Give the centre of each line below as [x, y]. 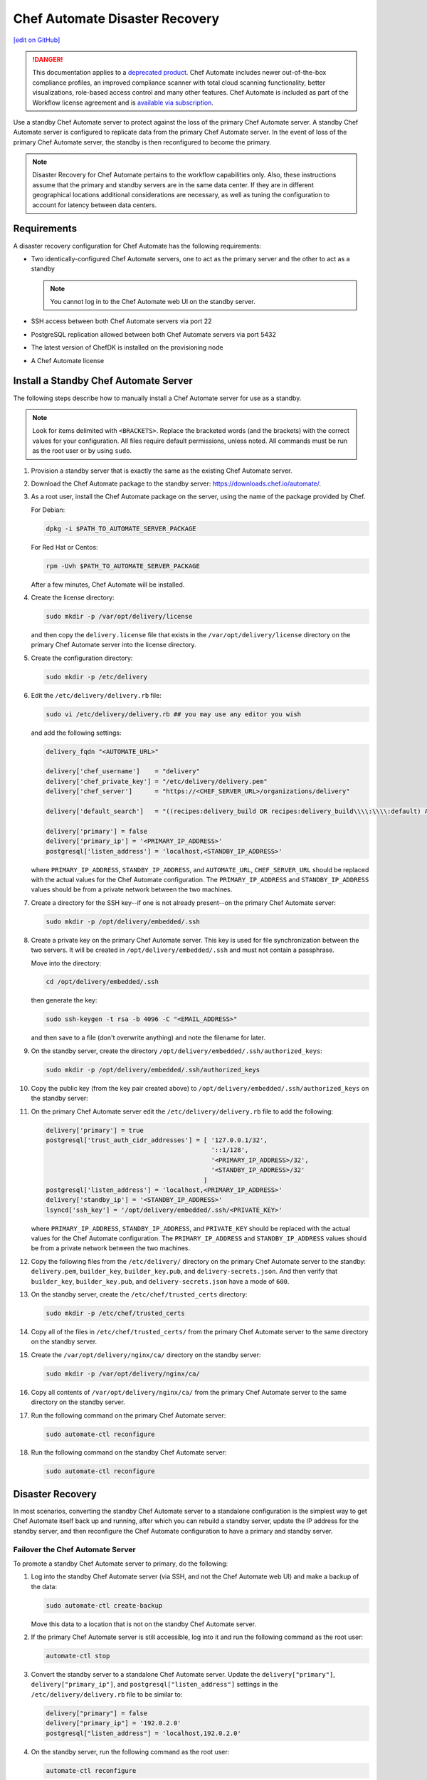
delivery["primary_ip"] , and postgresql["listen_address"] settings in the [154, 1685]
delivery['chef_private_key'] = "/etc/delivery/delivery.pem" [157, 781]
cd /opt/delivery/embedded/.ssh [102, 982]
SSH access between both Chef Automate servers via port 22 [121, 321]
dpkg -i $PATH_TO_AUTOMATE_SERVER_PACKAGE [121, 528]
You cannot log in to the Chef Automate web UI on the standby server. [153, 302]
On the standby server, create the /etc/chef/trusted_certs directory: [139, 1294]
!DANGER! [48, 59]
